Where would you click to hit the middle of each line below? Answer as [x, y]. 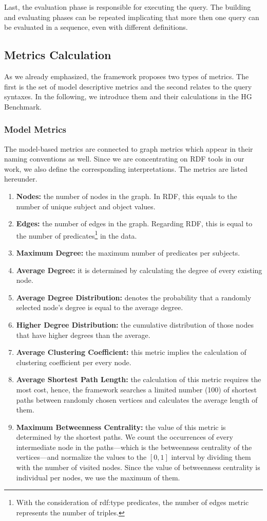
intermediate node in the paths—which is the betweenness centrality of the [134, 447]
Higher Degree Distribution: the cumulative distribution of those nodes [135, 324]
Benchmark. [23, 106]
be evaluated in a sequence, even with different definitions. [96, 27]
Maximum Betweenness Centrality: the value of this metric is [121, 427]
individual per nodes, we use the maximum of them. [98, 477]
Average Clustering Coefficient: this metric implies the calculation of [131, 352]
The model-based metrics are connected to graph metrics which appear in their [129, 148]
